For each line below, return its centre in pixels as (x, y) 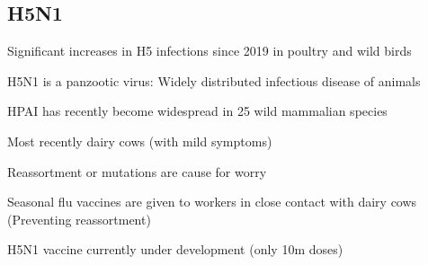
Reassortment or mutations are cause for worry (137, 171)
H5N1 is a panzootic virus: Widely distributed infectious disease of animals (214, 80)
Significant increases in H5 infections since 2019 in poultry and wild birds (210, 51)
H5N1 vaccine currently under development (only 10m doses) (175, 249)
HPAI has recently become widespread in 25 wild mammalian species (197, 111)
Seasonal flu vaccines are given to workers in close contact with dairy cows (212, 202)
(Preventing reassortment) (79, 219)
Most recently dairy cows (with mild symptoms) (140, 141)
